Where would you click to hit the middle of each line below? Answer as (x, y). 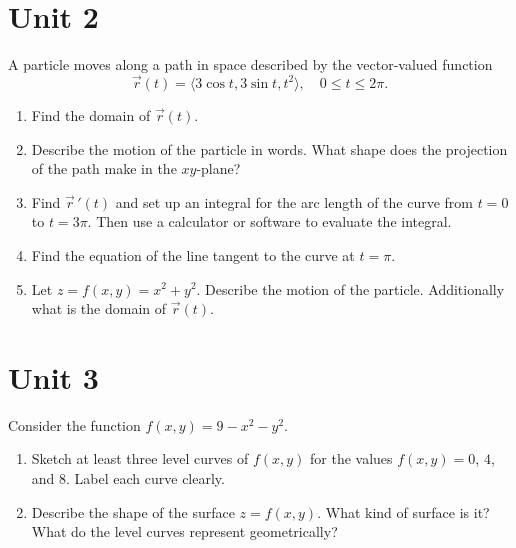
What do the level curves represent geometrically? (184, 531)
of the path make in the (104, 168)
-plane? (218, 168)
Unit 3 (53, 376)
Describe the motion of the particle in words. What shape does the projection (269, 148)
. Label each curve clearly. (145, 478)
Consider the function (74, 424)
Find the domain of (91, 114)
